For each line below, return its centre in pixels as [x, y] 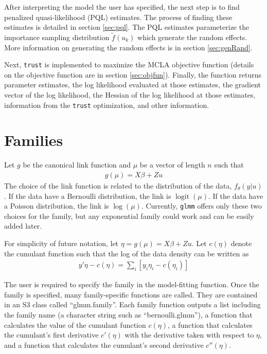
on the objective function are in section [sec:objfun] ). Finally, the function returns [133, 74]
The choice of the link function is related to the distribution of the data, [118, 186]
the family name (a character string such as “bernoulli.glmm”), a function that [128, 315]
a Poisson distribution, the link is [57, 206]
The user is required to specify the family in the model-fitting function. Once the [132, 284]
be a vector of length [172, 165]
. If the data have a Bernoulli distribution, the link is [88, 195]
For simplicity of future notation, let [61, 243]
